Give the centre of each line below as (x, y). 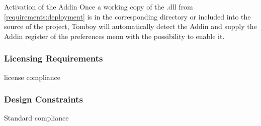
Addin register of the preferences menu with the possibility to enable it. (114, 36)
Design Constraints (43, 99)
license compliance (32, 77)
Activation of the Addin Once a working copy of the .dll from (99, 6)
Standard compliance (36, 118)
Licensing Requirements (54, 58)
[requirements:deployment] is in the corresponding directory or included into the (127, 16)
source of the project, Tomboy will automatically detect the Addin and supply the (130, 26)
